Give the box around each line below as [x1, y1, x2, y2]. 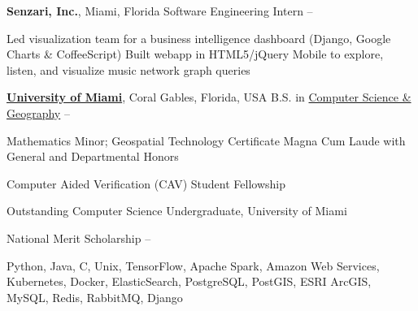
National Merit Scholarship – [7, 229, 151, 246]
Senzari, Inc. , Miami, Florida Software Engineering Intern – [7, 2, 313, 19]
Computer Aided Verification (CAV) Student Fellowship [7, 175, 285, 192]
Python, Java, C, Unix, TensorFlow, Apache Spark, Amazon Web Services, [7, 257, 380, 274]
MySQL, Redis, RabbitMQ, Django [7, 288, 183, 305]
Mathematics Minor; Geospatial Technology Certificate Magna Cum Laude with [7, 132, 406, 149]
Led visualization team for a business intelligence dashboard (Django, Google [7, 29, 391, 46]
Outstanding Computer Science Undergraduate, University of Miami [7, 202, 347, 219]
